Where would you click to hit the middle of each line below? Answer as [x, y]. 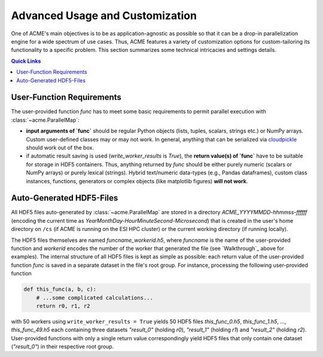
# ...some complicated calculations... [95, 298]
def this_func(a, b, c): [60, 289]
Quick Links [26, 61]
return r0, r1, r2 [63, 306]
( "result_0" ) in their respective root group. [63, 347]
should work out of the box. [60, 147]
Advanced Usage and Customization [104, 16]
